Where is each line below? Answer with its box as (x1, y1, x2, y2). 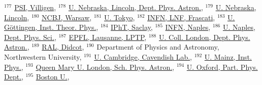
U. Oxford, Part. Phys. (186, 61, 258, 72)
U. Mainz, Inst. (204, 51, 252, 62)
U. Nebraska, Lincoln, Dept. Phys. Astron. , (68, 2, 203, 12)
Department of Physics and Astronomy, (96, 41, 219, 52)
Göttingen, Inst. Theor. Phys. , (4, 22, 99, 32)
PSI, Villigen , (14, 2, 56, 12)
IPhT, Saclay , (111, 22, 153, 32)
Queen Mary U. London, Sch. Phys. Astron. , (36, 61, 174, 72)
